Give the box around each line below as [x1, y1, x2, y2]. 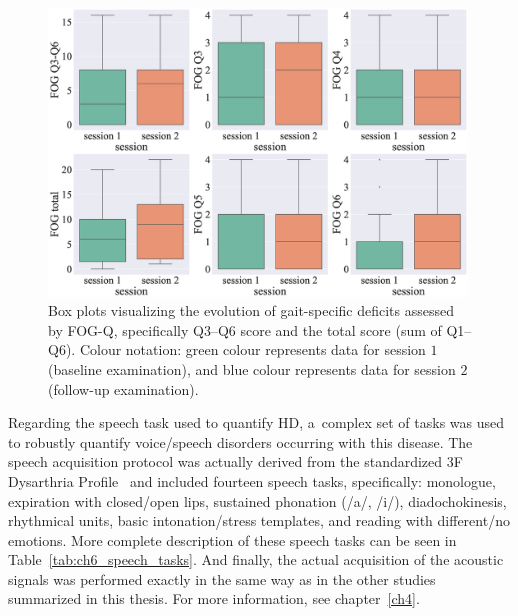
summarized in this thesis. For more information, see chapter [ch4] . [8, 588, 420, 609]
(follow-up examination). [48, 378, 199, 399]
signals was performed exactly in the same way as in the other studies [8, 568, 436, 589]
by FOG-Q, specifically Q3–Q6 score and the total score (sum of [48, 319, 442, 340]
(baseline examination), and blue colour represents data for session [48, 358, 456, 379]
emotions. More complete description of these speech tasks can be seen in [8, 529, 457, 550]
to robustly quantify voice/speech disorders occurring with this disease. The [8, 431, 473, 452]
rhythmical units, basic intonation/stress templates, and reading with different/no [8, 510, 510, 531]
